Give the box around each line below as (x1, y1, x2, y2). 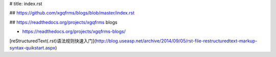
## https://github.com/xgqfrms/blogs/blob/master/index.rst (9, 10, 135, 16)
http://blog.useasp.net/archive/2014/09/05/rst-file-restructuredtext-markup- (96, 38, 258, 44)
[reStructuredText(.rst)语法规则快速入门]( (9, 38, 97, 44)
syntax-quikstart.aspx (9, 44, 56, 50)
